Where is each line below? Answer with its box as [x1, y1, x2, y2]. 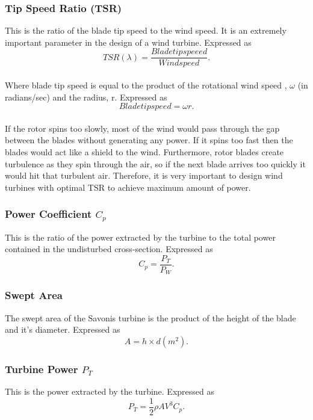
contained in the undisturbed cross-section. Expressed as [5, 242, 213, 255]
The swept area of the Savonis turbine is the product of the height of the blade [5, 311, 296, 324]
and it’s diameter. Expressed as [5, 323, 120, 336]
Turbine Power [5, 361, 78, 376]
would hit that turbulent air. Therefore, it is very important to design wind [5, 169, 283, 182]
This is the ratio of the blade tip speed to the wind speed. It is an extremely [5, 24, 287, 37]
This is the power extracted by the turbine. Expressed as [5, 385, 214, 398]
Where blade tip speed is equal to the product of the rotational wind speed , [5, 79, 287, 91]
